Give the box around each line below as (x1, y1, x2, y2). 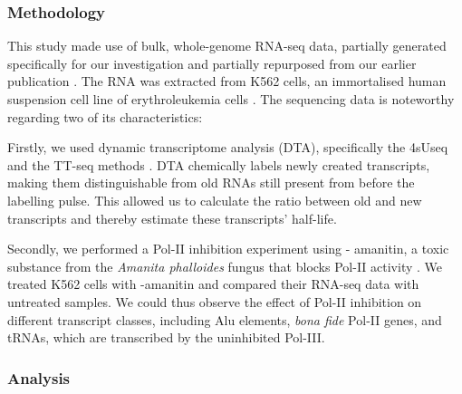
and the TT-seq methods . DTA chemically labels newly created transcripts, (7, 155, 430, 174)
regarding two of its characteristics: (7, 107, 203, 126)
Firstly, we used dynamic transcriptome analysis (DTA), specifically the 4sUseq (7, 138, 448, 157)
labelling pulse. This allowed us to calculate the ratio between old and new (7, 190, 422, 209)
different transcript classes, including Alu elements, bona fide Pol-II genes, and (7, 310, 442, 329)
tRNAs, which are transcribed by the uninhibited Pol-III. (7, 328, 325, 347)
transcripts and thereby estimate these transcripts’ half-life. (7, 208, 337, 227)
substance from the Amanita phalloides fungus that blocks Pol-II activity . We (7, 256, 442, 275)
